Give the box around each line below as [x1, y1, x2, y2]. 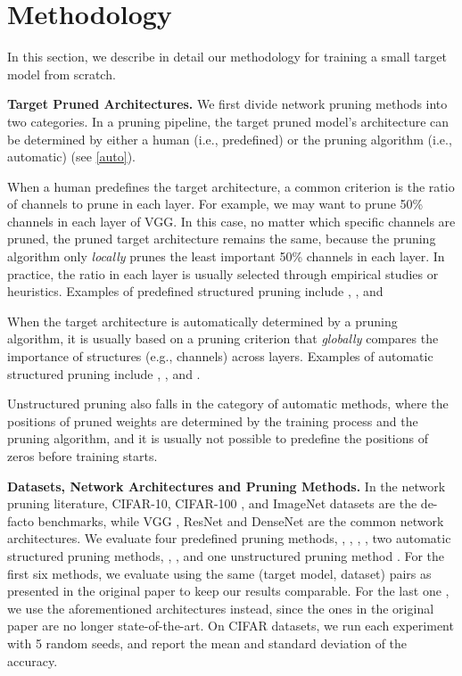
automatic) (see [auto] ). [7, 147, 136, 166]
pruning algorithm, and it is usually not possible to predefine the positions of [7, 429, 428, 448]
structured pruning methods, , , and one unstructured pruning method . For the [7, 546, 445, 565]
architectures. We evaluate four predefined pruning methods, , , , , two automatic [7, 529, 451, 548]
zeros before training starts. [7, 447, 158, 465]
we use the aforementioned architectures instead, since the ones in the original [7, 598, 434, 617]
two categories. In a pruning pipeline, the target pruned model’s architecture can [7, 111, 450, 130]
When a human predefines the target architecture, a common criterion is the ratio [7, 177, 455, 195]
